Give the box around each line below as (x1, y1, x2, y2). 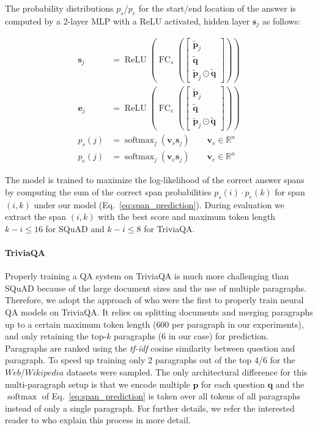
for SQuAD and (45, 222, 105, 235)
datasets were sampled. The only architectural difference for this (66, 366, 308, 379)
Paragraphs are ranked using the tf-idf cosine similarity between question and (5, 341, 295, 354)
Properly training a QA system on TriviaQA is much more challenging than (5, 270, 289, 282)
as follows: (262, 14, 301, 27)
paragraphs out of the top (155, 353, 252, 366)
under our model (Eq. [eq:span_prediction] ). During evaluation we (34, 198, 284, 211)
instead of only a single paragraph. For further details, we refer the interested (5, 401, 295, 414)
